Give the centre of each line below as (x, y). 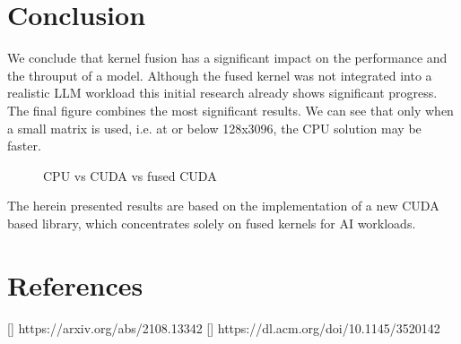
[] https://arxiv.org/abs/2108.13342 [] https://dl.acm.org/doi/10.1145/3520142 (224, 327)
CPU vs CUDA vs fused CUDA (130, 175)
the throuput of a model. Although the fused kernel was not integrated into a (220, 75)
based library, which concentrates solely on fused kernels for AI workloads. (212, 223)
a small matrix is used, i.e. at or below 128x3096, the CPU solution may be (214, 128)
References (75, 284)
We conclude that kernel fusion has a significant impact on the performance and (227, 58)
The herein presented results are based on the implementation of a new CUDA (223, 206)
